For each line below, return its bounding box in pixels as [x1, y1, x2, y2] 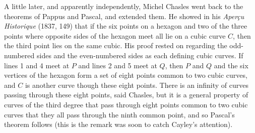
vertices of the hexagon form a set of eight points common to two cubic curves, [4, 70, 247, 80]
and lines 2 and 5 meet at [78, 60, 157, 70]
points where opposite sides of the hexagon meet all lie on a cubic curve [4, 30, 226, 41]
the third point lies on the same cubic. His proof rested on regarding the [4, 40, 227, 51]
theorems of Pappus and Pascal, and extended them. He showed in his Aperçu [4, 11, 244, 21]
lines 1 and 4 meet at [4, 60, 70, 70]
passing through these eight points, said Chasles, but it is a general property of [4, 89, 248, 100]
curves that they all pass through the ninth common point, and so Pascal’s [4, 109, 235, 119]
